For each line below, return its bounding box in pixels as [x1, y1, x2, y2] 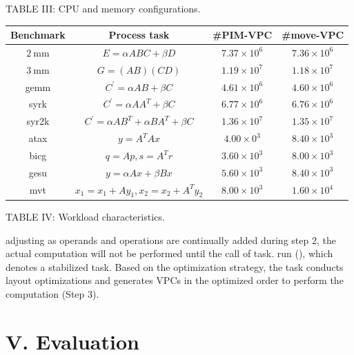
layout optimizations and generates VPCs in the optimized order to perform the [6, 273, 344, 287]
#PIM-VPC [213, 28, 273, 42]
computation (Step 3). [6, 286, 99, 301]
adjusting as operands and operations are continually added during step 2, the [6, 232, 336, 247]
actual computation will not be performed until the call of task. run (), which [6, 246, 333, 261]
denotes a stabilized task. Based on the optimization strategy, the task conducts [6, 259, 344, 274]
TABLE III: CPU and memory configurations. [6, 1, 201, 15]
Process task [108, 28, 170, 42]
